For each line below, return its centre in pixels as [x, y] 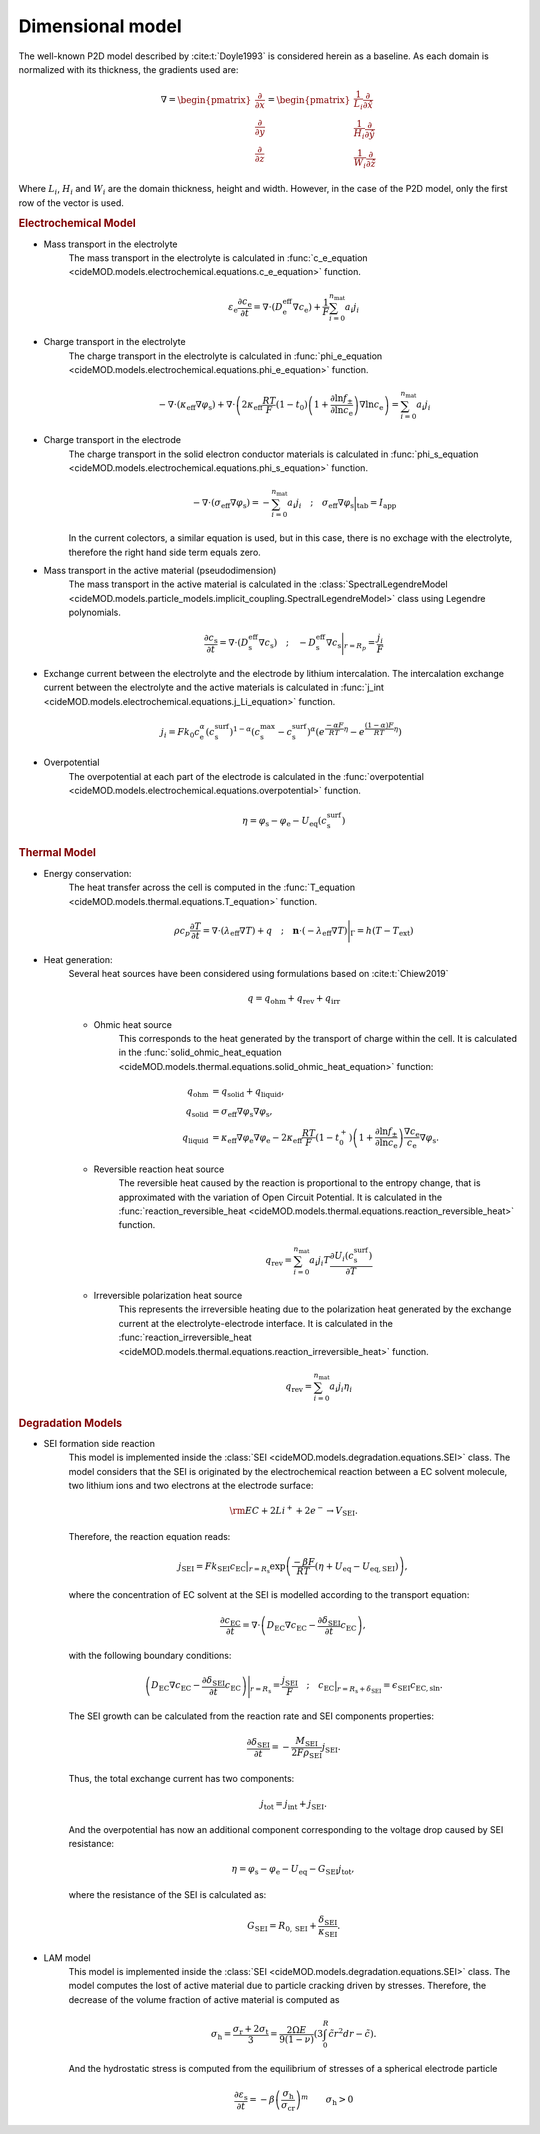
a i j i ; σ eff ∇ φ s [320, 504]
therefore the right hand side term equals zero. [165, 552]
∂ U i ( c [342, 1257]
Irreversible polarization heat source [168, 1295]
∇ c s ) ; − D [287, 643]
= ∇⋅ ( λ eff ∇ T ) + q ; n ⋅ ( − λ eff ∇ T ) [275, 932]
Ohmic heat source [132, 1024]
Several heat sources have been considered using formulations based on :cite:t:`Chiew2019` [258, 973]
